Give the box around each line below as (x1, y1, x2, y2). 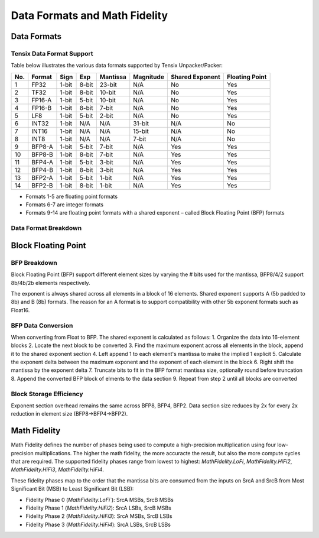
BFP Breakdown (11, 258, 57, 267)
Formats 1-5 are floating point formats (25, 193, 118, 200)
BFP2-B (31, 181, 53, 189)
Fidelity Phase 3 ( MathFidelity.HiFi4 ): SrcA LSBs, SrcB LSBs (25, 521, 171, 528)
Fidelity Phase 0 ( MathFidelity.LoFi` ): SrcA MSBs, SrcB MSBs (25, 496, 174, 503)
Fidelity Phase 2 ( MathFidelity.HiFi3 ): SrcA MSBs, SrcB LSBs (25, 513, 172, 520)
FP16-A (31, 96, 52, 104)
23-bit (99, 80, 118, 89)
